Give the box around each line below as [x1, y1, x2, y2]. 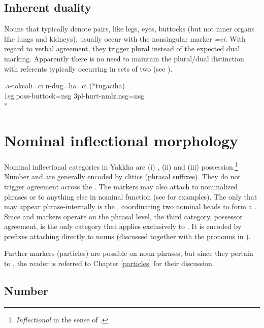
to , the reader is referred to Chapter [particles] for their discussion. [4, 258, 214, 269]
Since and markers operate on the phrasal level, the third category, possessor [4, 211, 243, 221]
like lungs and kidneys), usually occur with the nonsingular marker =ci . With [4, 33, 246, 44]
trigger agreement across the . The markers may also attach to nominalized [4, 181, 238, 191]
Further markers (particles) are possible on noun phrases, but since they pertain [4, 248, 253, 258]
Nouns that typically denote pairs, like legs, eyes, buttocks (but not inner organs [4, 23, 255, 34]
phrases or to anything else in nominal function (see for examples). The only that [4, 191, 257, 202]
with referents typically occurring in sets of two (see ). [4, 63, 173, 74]
